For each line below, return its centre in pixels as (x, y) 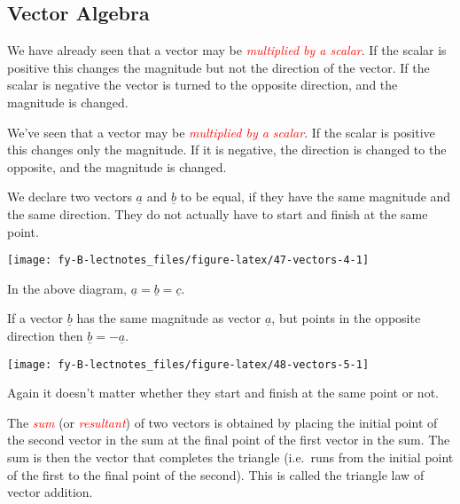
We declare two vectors (70, 197)
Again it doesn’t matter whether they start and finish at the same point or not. (223, 393)
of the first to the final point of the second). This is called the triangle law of (216, 474)
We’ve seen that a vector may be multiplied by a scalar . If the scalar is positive (221, 132)
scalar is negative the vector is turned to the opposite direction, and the (203, 85)
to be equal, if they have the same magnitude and (316, 197)
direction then (45, 335)
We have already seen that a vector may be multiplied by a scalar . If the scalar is (227, 50)
